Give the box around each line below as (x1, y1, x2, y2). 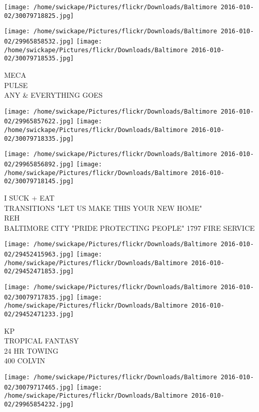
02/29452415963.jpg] (4, 251, 74, 258)
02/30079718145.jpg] (4, 178, 74, 185)
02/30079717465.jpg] (4, 383, 74, 391)
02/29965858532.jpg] (4, 37, 74, 45)
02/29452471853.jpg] (4, 268, 74, 275)
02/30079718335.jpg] (4, 135, 74, 142)
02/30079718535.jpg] (4, 55, 74, 62)
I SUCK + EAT (4, 192, 55, 203)
